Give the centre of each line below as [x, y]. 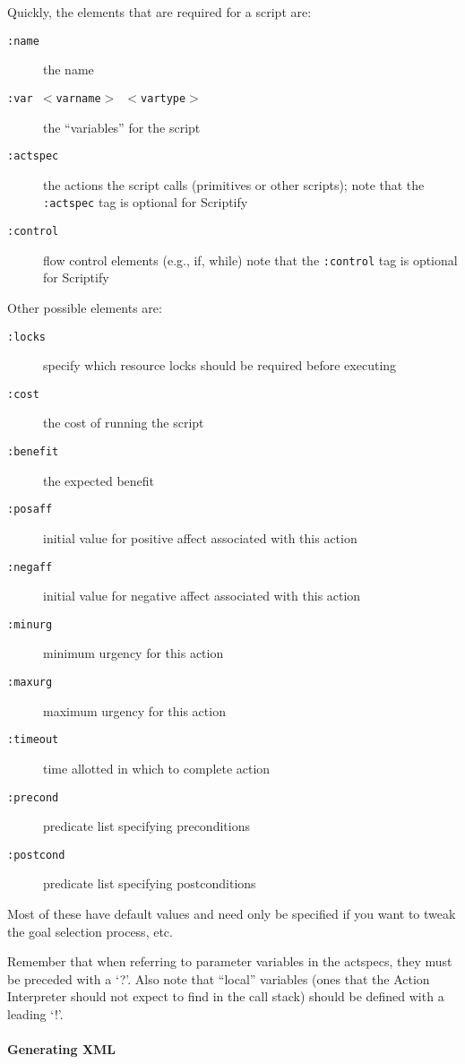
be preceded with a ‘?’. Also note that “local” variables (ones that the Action [219, 978]
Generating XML [62, 1049]
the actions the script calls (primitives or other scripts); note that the [234, 184]
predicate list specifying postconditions [150, 883]
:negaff [30, 567]
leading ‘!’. [35, 1013]
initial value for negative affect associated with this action [202, 596]
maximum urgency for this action [134, 710]
